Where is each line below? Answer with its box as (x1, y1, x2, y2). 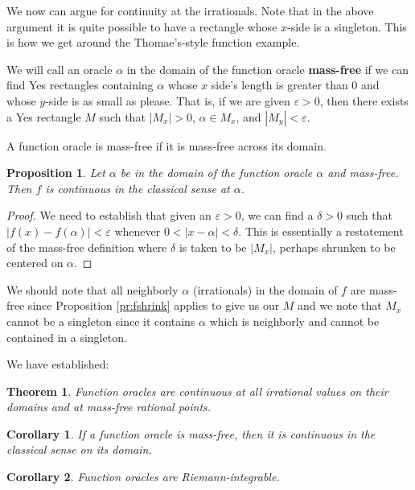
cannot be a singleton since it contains (6, 312, 195, 329)
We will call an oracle (6, 60, 113, 77)
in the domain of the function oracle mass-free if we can (126, 60, 409, 77)
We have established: (6, 356, 109, 373)
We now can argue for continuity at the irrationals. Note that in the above (6, 2, 374, 19)
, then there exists (319, 92, 409, 109)
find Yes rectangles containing (6, 76, 154, 93)
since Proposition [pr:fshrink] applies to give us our (27, 297, 280, 314)
